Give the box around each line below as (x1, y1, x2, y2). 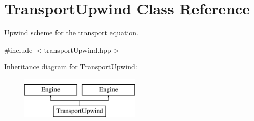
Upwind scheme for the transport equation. (4, 27, 138, 38)
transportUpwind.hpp (44, 44, 111, 55)
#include (4, 44, 33, 55)
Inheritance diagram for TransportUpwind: (4, 61, 137, 72)
